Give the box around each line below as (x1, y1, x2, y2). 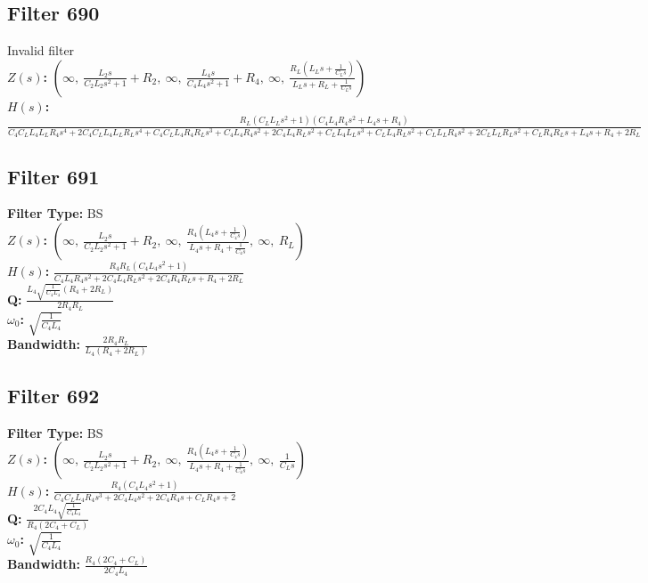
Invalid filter (7, 41, 75, 60)
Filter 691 (7, 162, 100, 190)
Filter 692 (7, 381, 100, 409)
